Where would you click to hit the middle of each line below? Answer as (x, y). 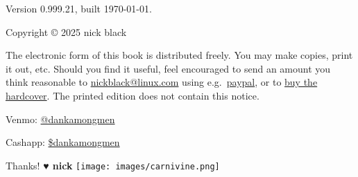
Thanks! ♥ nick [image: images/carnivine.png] (113, 165)
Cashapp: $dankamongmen (63, 142)
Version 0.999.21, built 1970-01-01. (79, 8)
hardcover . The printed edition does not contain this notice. (133, 95)
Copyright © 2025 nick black (66, 31)
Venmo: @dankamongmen (60, 119)
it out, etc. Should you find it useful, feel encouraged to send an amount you (168, 68)
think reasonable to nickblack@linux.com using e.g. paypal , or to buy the (162, 82)
